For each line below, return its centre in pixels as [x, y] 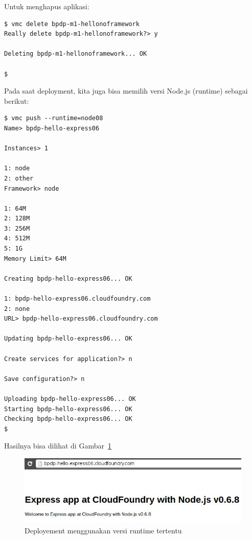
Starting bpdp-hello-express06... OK [68, 409]
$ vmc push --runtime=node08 [54, 118]
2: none [17, 309]
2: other [19, 178]
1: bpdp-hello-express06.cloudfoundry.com [77, 299]
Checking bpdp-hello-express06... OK [68, 419]
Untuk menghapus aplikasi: [47, 6]
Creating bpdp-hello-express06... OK [68, 278]
